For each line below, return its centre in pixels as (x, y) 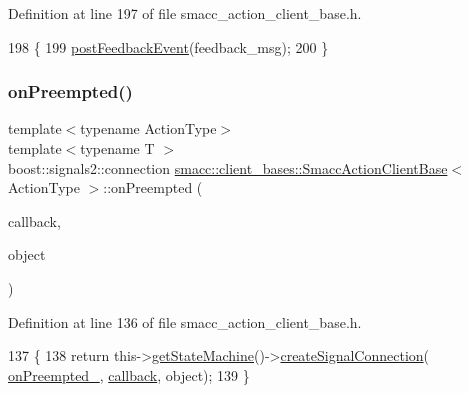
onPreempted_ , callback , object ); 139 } (129, 374)
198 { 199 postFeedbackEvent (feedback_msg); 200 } (168, 46)
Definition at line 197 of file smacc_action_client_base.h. (185, 13)
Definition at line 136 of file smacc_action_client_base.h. (185, 321)
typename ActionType (148, 128)
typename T (117, 148)
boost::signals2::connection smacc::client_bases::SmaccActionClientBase (228, 167)
